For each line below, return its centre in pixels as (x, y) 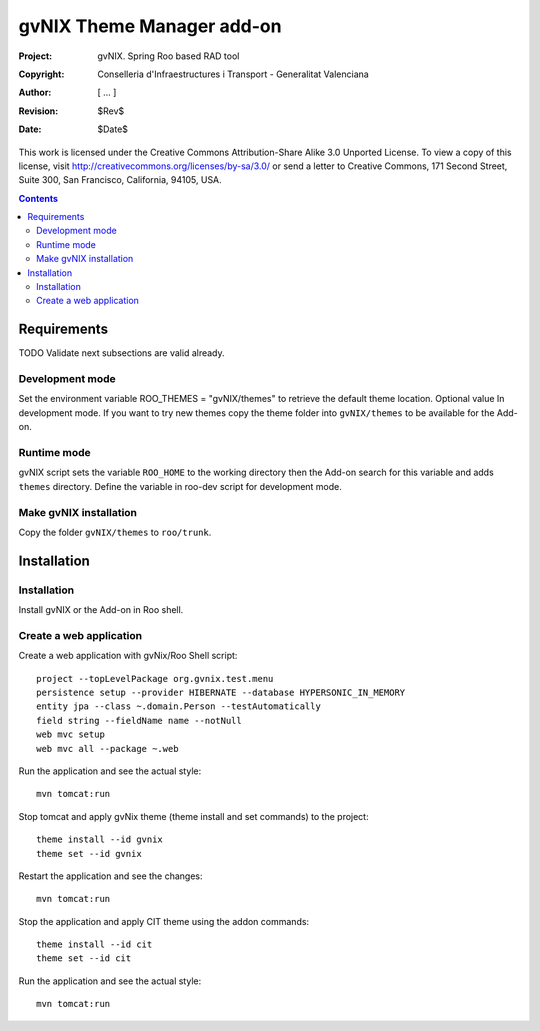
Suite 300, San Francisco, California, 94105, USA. (120, 180)
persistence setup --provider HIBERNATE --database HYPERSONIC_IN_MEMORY (221, 692)
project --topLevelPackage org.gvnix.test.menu (155, 678)
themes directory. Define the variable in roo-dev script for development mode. (180, 486)
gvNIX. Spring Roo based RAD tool (168, 56)
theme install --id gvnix (100, 839)
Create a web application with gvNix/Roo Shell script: (128, 656)
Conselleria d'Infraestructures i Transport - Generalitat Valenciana (233, 74)
